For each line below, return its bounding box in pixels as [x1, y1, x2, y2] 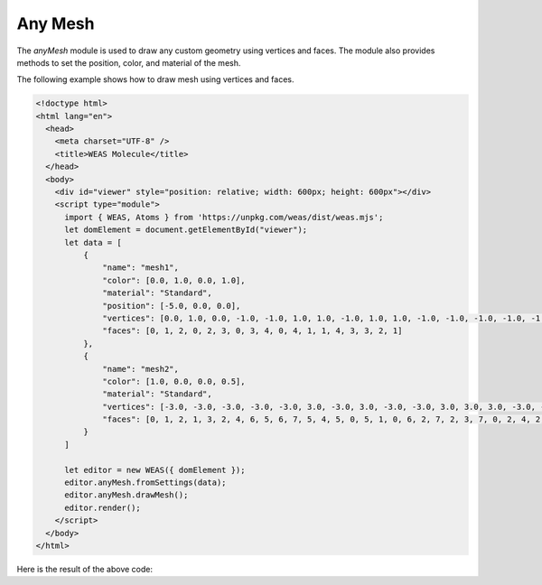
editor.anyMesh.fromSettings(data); [64, 478, 227, 487]
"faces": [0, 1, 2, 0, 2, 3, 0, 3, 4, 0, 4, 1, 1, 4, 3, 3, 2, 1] [102, 326, 403, 336]
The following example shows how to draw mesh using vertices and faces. [16, 74, 294, 85]
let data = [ [64, 237, 122, 247]
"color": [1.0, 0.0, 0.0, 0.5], [102, 376, 246, 386]
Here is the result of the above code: [16, 563, 154, 574]
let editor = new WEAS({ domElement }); [64, 465, 246, 475]
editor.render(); [64, 502, 142, 513]
